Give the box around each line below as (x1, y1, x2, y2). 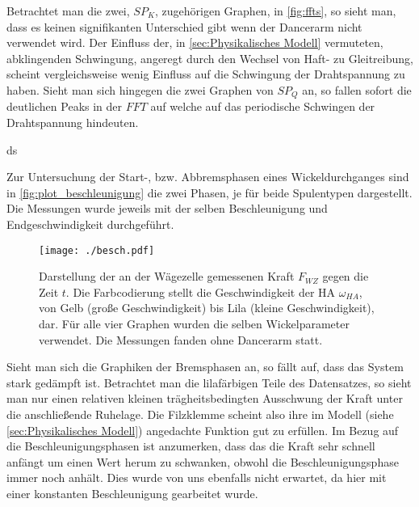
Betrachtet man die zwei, (6, 2, 130, 19)
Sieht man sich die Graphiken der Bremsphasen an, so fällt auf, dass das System (6, 358, 404, 375)
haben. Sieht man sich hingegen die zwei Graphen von (6, 81, 274, 98)
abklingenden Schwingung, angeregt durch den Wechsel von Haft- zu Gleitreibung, (6, 49, 413, 66)
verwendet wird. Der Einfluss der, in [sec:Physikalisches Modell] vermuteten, (6, 34, 383, 51)
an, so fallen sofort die (302, 81, 412, 98)
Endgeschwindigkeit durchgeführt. (6, 215, 174, 232)
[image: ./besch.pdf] (39, 244, 155, 256)
